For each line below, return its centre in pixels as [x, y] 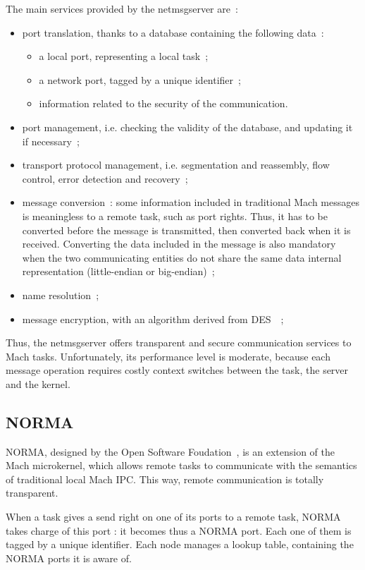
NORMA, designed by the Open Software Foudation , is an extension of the [170, 451]
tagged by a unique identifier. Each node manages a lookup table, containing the [180, 544]
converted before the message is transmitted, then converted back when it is [186, 230]
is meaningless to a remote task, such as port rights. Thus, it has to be [175, 216]
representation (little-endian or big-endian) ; [118, 271]
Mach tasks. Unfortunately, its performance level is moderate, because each [168, 356]
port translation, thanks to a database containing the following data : [173, 32]
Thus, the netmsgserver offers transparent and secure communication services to [179, 342]
